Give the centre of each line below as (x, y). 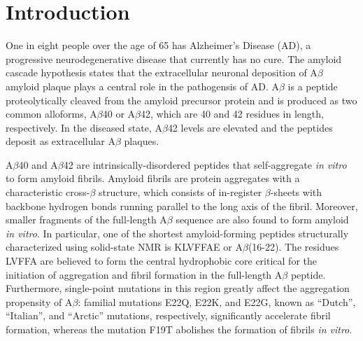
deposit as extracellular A (60, 141)
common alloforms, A (51, 114)
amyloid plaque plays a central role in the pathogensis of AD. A (142, 86)
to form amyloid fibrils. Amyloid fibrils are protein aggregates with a (153, 178)
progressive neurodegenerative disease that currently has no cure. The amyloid (174, 58)
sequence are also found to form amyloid (262, 220)
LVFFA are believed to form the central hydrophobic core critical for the (161, 261)
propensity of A (39, 301)
